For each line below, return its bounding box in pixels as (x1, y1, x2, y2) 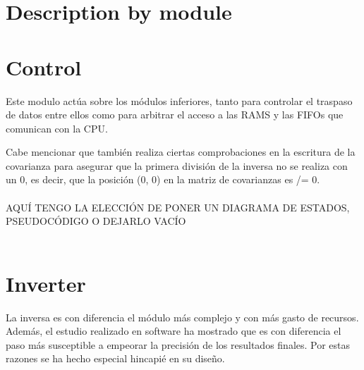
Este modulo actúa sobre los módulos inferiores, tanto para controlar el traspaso (6, 93, 353, 108)
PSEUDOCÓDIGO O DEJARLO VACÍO (6, 214, 186, 228)
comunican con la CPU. (6, 121, 108, 135)
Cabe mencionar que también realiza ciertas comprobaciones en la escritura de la (6, 144, 356, 159)
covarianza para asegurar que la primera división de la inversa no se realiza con (6, 158, 348, 173)
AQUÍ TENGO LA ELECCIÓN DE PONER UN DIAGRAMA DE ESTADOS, (6, 199, 350, 214)
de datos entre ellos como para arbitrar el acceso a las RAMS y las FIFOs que (6, 107, 344, 122)
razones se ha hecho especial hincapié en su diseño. (6, 351, 225, 366)
